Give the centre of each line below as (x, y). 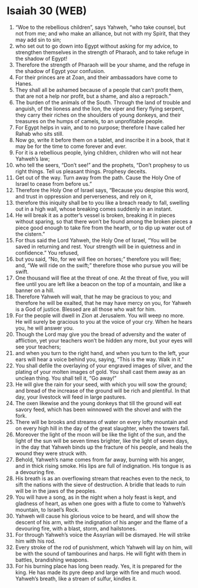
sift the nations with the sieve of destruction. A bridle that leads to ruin (100, 484)
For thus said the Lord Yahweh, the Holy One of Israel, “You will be (96, 240)
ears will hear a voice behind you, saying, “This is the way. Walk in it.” (100, 359)
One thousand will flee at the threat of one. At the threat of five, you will (102, 278)
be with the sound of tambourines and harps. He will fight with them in (100, 553)
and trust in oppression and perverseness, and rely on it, (84, 196)
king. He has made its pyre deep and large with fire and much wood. (98, 572)
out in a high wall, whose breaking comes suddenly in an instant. (94, 209)
